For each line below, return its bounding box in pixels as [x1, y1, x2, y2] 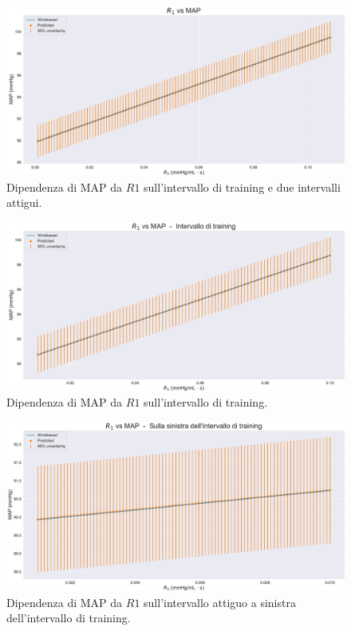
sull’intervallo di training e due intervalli [144, 178, 341, 195]
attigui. [6, 194, 42, 211]
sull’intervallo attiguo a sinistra [144, 593, 296, 610]
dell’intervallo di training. [6, 609, 131, 626]
